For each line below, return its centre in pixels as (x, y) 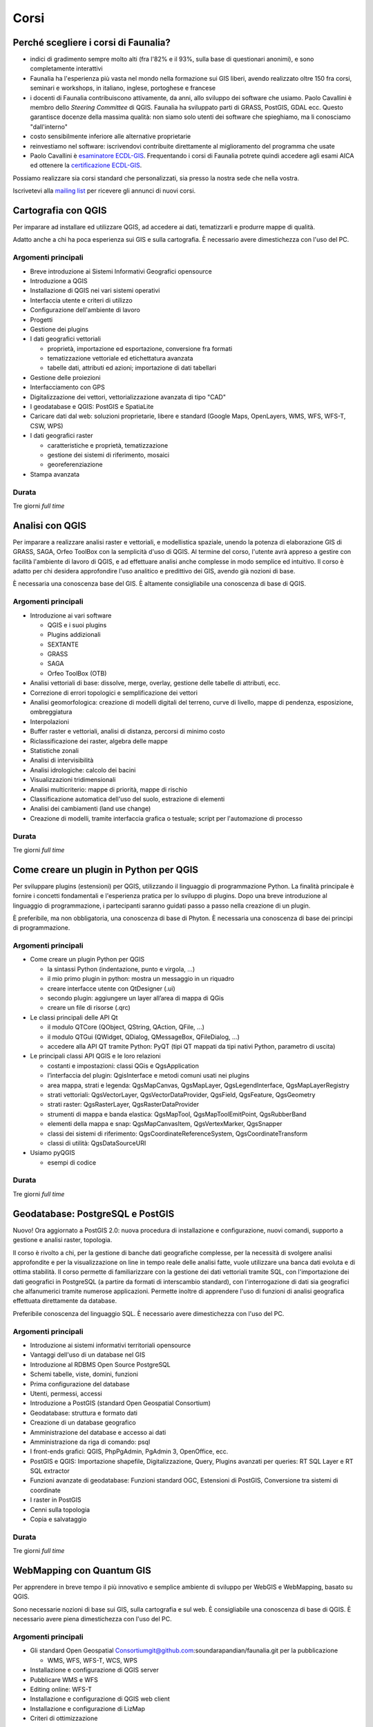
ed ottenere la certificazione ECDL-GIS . (86, 165)
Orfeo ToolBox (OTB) (77, 673)
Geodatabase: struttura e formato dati (84, 1413)
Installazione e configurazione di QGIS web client (100, 1699)
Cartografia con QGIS (60, 210)
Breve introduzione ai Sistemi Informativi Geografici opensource (121, 271)
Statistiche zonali (55, 751)
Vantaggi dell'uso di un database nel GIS (88, 1355)
